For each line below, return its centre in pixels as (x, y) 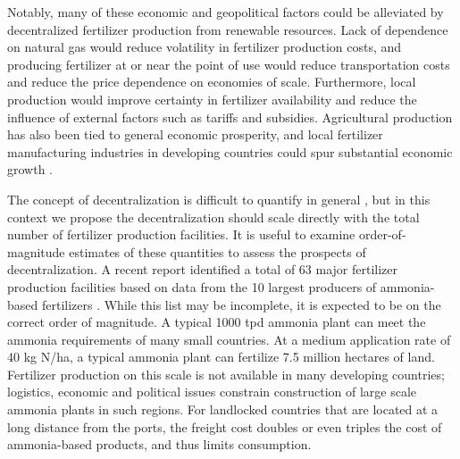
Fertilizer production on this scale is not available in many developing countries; (226, 374)
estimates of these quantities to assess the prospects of (217, 251)
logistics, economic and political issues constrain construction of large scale (212, 392)
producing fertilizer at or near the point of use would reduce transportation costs (229, 64)
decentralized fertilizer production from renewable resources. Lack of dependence (228, 29)
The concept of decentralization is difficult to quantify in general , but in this (219, 199)
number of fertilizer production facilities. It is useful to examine (181, 234)
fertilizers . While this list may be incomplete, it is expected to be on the (241, 304)
